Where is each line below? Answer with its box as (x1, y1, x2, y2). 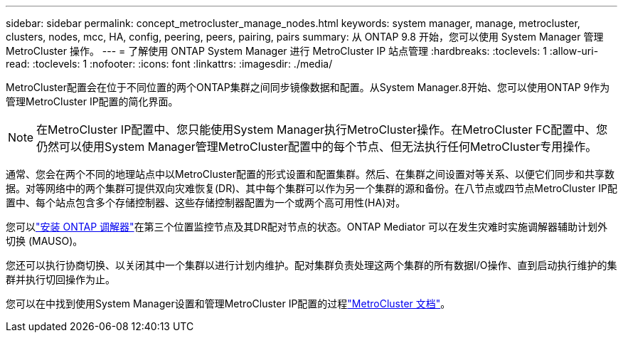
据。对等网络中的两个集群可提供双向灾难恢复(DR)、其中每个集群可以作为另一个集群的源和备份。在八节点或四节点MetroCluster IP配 (6, 182, 617, 194)
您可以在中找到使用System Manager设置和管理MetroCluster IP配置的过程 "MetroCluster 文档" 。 (6, 297, 451, 310)
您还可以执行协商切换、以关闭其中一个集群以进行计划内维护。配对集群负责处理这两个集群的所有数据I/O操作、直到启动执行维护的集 (6, 259, 617, 271)
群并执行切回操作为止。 (6, 273, 115, 285)
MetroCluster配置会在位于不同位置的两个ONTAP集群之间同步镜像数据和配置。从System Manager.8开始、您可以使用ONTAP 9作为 (6, 81, 610, 93)
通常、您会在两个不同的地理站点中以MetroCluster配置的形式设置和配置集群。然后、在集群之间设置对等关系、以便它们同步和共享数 (6, 168, 614, 180)
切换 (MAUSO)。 (6, 235, 83, 247)
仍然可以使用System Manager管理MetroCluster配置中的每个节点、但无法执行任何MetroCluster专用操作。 (36, 139, 597, 154)
